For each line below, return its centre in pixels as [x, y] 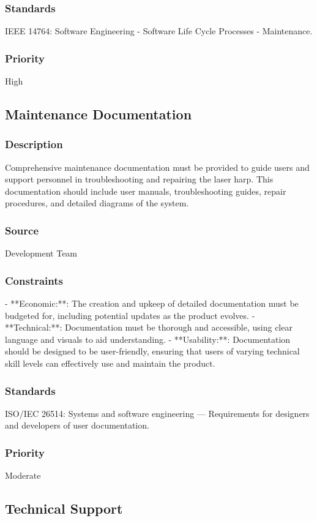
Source [22, 230]
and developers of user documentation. [77, 425]
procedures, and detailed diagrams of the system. [97, 203]
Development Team [41, 253]
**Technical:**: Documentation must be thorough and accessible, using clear [149, 327]
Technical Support [64, 508]
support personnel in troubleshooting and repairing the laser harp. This [139, 179]
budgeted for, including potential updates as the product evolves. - [130, 315]
